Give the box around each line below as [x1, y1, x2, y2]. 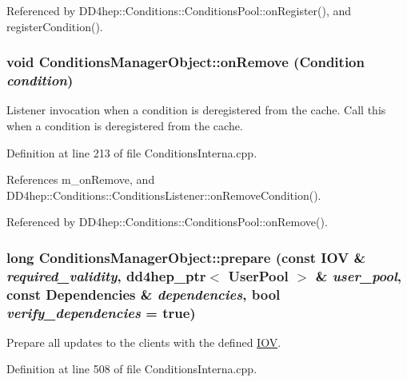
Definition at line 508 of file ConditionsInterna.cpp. [6, 360, 257, 377]
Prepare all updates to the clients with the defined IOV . [6, 333, 281, 350]
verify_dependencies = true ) [6, 302, 196, 322]
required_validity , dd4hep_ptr [6, 265, 206, 285]
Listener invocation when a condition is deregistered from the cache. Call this [6, 101, 386, 118]
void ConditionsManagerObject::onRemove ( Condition [6, 52, 365, 72]
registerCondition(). [6, 18, 103, 34]
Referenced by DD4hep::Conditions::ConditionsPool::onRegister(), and [6, 2, 352, 18]
